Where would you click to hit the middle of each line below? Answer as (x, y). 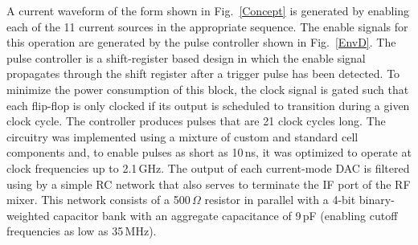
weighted (28, 215)
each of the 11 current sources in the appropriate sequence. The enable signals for (207, 26)
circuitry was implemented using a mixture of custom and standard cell (182, 136)
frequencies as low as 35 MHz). (82, 231)
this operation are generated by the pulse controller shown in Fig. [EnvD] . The (201, 42)
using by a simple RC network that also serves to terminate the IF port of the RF (209, 184)
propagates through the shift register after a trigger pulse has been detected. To (203, 73)
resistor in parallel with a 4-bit (280, 200)
